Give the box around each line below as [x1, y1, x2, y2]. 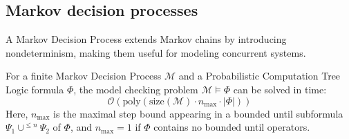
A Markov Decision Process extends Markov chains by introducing [6, 32, 287, 46]
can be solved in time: [233, 82, 327, 96]
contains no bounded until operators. [153, 120, 310, 134]
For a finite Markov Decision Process [6, 68, 162, 83]
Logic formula [6, 82, 64, 96]
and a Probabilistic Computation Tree [178, 68, 341, 83]
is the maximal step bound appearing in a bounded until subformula [53, 106, 343, 120]
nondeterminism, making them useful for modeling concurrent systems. [6, 45, 306, 59]
